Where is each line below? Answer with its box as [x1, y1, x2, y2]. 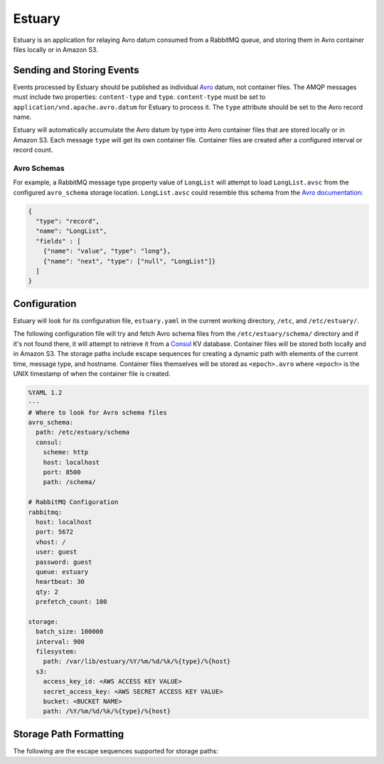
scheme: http [43, 449, 89, 456]
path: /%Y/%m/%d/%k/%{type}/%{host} [43, 707, 171, 716]
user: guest [36, 548, 78, 556]
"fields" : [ [36, 237, 81, 245]
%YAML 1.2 [28, 388, 63, 397]
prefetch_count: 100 [36, 598, 107, 606]
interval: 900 [36, 637, 85, 646]
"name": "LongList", [36, 227, 107, 235]
